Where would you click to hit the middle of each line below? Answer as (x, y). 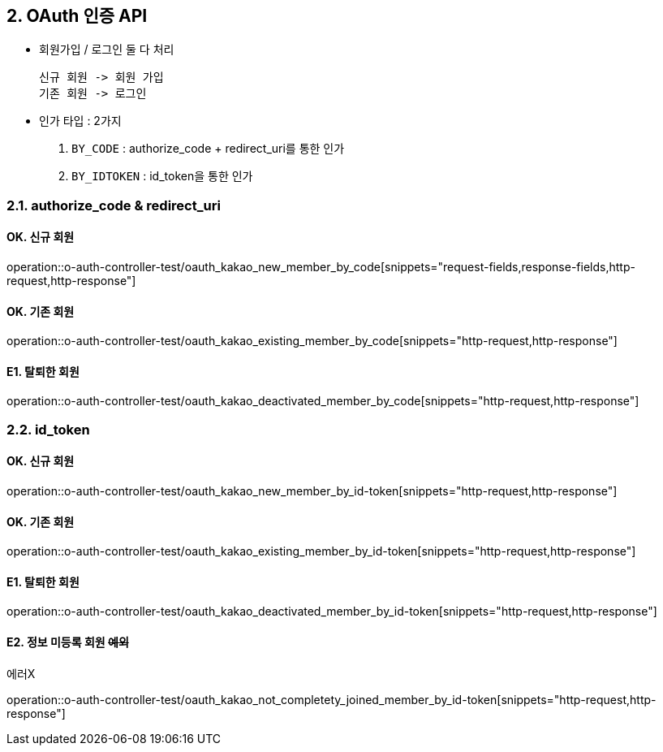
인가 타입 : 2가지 (80, 121)
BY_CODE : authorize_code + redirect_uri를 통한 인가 (208, 149)
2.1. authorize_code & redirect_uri (114, 205)
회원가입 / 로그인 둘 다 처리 (107, 50)
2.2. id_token (48, 429)
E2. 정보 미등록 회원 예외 (68, 642)
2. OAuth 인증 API (77, 16)
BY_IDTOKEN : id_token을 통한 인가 (162, 176)
